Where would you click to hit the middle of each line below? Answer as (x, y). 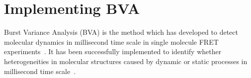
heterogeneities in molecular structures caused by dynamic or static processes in (126, 61)
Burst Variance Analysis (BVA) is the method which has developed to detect (121, 32)
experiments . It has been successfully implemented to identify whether (113, 51)
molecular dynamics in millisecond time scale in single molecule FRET (111, 41)
